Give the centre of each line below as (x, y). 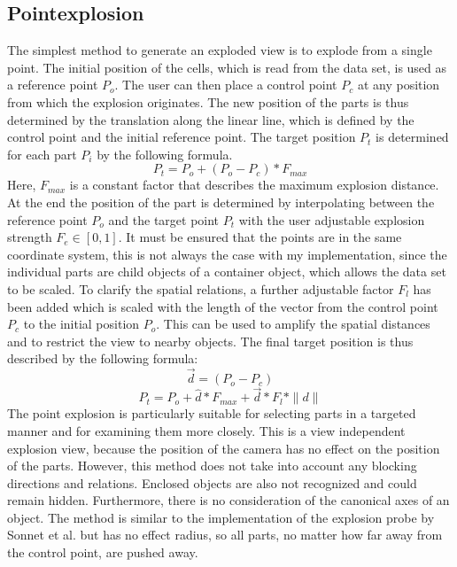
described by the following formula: (103, 358)
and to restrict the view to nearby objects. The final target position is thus (210, 341)
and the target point (164, 219)
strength (30, 237)
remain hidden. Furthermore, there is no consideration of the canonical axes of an (228, 500)
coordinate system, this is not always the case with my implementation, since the (227, 254)
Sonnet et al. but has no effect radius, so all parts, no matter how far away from (225, 535)
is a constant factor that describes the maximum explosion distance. (254, 185)
